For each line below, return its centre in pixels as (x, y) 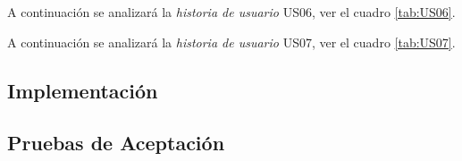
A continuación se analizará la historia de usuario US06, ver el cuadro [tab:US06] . (231, 12)
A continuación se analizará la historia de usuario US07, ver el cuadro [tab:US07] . (231, 42)
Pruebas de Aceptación (116, 143)
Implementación (83, 90)
